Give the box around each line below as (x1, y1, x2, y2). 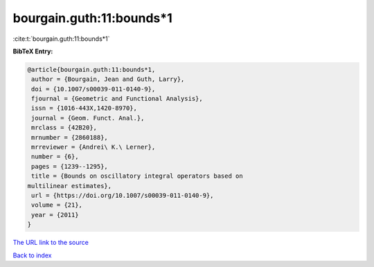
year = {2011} (31, 211, 79, 219)
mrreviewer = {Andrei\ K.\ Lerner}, (31, 143, 156, 151)
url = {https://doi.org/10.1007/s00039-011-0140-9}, (31, 192, 214, 199)
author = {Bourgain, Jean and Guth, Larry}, (31, 75, 185, 83)
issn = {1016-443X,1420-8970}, (31, 104, 138, 112)
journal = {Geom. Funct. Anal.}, (31, 114, 145, 122)
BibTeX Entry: (12, 47, 53, 55)
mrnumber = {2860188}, (31, 133, 109, 141)
